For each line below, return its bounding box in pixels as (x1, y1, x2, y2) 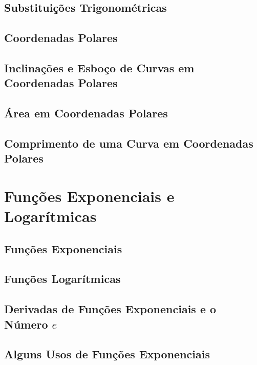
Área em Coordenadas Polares (4, 105, 168, 121)
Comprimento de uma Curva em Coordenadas (4, 135, 253, 151)
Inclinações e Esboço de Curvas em (4, 59, 195, 75)
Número (4, 316, 48, 332)
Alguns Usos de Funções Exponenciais (4, 346, 210, 362)
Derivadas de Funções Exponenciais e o (4, 301, 217, 317)
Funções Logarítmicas (4, 271, 121, 287)
